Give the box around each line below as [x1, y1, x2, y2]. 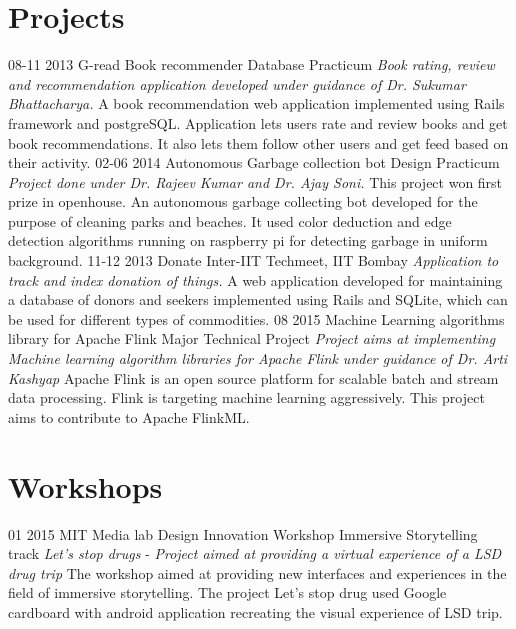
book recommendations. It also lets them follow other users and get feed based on [8, 132, 509, 153]
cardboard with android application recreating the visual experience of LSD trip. [8, 601, 503, 622]
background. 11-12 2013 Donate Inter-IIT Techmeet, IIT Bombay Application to [8, 250, 499, 271]
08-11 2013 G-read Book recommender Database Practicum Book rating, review [8, 54, 495, 75]
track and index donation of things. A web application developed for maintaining [8, 269, 503, 290]
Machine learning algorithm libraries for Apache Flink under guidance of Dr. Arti [8, 348, 508, 369]
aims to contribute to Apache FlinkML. [8, 406, 250, 427]
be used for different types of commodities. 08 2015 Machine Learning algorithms [8, 308, 505, 329]
